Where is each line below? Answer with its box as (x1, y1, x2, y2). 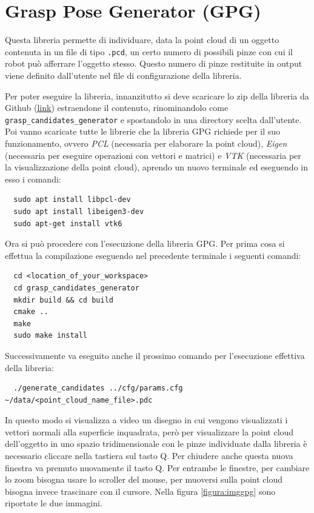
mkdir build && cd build (13, 295, 113, 304)
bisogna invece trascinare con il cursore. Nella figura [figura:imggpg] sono (5, 485, 276, 497)
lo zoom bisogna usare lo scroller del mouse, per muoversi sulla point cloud (5, 473, 282, 486)
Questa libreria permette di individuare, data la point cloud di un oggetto (5, 33, 279, 46)
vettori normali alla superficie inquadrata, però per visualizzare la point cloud (5, 425, 294, 438)
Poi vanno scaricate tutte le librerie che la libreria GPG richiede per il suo (5, 125, 281, 138)
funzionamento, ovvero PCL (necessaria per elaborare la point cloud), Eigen (5, 137, 287, 149)
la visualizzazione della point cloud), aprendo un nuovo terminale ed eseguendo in (5, 161, 308, 173)
